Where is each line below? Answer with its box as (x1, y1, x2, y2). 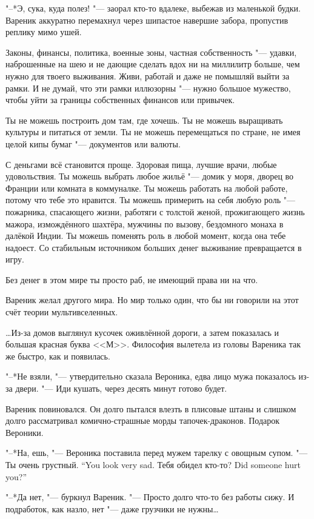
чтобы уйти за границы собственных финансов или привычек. (5, 93, 235, 106)
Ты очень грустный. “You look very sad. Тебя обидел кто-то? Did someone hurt (5, 458, 301, 470)
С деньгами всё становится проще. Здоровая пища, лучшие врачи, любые (5, 158, 277, 170)
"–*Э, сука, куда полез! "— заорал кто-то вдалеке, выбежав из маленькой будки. (5, 2, 301, 14)
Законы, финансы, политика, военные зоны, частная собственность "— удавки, (5, 45, 297, 58)
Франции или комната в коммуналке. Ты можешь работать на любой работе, (5, 181, 288, 194)
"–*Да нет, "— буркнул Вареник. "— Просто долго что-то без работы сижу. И (5, 491, 295, 503)
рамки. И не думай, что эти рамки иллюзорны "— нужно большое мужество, (5, 81, 291, 94)
